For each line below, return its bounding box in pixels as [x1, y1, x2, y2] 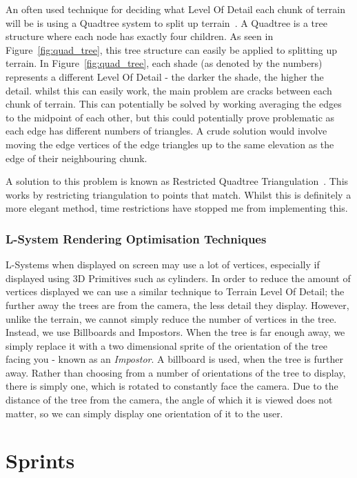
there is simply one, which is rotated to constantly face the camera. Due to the [6, 379, 338, 393]
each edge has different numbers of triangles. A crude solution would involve [6, 123, 327, 138]
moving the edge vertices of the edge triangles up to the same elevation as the [6, 137, 334, 151]
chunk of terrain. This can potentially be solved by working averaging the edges [6, 97, 342, 111]
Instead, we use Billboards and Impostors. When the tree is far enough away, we [6, 325, 345, 339]
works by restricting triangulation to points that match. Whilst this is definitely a [6, 187, 351, 201]
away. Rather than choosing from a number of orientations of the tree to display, [6, 365, 346, 379]
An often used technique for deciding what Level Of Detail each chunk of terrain [6, 2, 345, 16]
